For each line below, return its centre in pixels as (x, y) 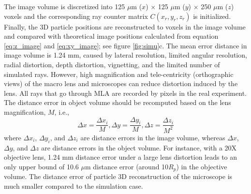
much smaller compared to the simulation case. (74, 186)
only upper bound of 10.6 (41, 166)
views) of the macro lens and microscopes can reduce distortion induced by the (121, 83)
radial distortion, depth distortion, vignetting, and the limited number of (112, 64)
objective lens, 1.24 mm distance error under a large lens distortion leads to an (121, 157)
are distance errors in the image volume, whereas (153, 137)
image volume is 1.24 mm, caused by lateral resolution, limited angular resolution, (125, 55)
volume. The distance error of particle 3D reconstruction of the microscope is (118, 176)
